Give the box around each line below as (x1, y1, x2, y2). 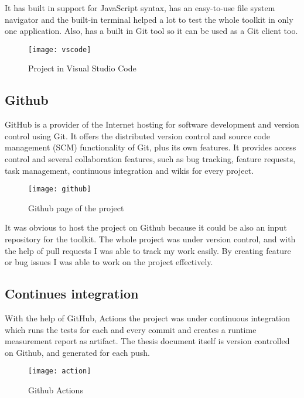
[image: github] (28, 185, 91, 194)
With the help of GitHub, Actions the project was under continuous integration (5, 312, 290, 324)
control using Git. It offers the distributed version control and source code (5, 129, 270, 142)
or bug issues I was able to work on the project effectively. (5, 256, 213, 268)
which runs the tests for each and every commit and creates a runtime (5, 323, 257, 335)
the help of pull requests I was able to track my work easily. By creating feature (5, 244, 291, 256)
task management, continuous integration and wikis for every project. (5, 164, 254, 176)
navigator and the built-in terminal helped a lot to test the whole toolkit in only (5, 13, 293, 25)
